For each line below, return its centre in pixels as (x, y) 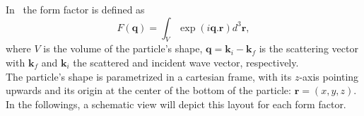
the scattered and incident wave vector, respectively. (186, 62)
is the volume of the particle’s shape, (123, 48)
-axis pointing (329, 76)
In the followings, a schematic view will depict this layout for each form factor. (176, 104)
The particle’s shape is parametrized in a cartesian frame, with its (149, 76)
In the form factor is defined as (75, 9)
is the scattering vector (309, 48)
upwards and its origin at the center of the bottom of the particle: (148, 90)
